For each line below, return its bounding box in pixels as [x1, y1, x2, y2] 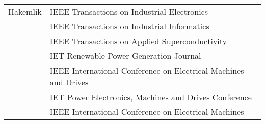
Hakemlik [8, 6, 42, 17]
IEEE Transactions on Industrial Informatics [49, 20, 209, 32]
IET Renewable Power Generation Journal [49, 50, 201, 61]
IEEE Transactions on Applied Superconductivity [49, 35, 227, 47]
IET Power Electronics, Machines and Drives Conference [49, 91, 252, 103]
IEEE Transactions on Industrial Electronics [49, 6, 208, 17]
